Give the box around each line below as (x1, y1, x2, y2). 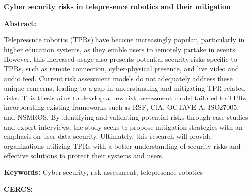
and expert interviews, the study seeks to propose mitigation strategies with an (4, 121, 243, 131)
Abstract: (4, 18, 37, 28)
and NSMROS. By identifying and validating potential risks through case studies (4, 111, 248, 122)
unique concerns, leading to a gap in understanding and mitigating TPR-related (4, 83, 245, 93)
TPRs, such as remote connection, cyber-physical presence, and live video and (4, 63, 239, 73)
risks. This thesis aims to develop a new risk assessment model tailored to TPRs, (4, 92, 248, 102)
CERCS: (4, 183, 33, 194)
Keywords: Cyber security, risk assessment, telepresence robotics (4, 166, 203, 177)
